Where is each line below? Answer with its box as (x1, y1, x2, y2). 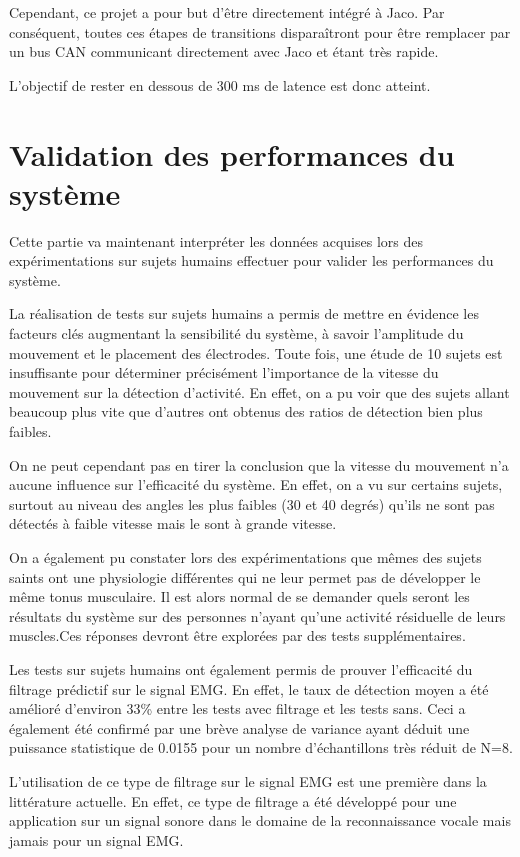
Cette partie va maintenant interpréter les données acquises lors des (9, 230, 423, 251)
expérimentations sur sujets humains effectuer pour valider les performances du (9, 250, 494, 271)
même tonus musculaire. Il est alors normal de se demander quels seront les (9, 586, 470, 607)
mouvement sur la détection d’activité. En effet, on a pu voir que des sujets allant (9, 381, 510, 402)
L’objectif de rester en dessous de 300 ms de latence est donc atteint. (9, 74, 431, 95)
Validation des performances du (9, 133, 455, 174)
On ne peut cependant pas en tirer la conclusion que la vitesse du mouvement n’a (9, 454, 509, 475)
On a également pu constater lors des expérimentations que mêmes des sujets (9, 547, 482, 567)
